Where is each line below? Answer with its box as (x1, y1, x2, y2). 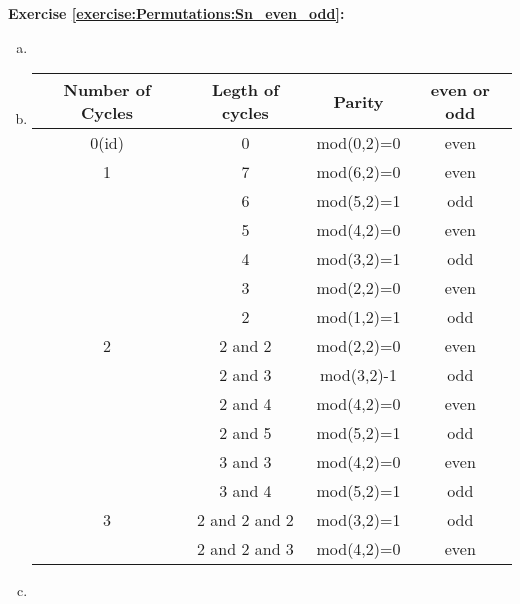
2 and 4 (219, 392, 272, 416)
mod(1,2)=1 (316, 305, 401, 329)
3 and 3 (219, 450, 272, 474)
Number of (63, 78, 151, 102)
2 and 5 (219, 421, 272, 445)
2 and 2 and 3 (196, 537, 294, 561)
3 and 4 (219, 479, 272, 503)
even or (430, 78, 490, 102)
